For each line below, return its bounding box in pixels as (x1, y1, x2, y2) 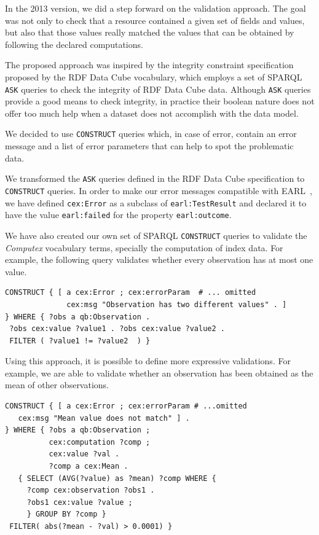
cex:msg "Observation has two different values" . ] (66, 300, 287, 309)
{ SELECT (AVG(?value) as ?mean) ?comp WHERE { (18, 474, 216, 483)
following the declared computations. (5, 37, 143, 50)
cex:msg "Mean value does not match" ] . (18, 413, 190, 423)
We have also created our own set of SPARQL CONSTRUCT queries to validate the (5, 228, 307, 241)
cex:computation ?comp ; (49, 437, 151, 447)
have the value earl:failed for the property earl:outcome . (5, 208, 232, 221)
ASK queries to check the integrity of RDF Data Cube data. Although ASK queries (5, 82, 311, 95)
